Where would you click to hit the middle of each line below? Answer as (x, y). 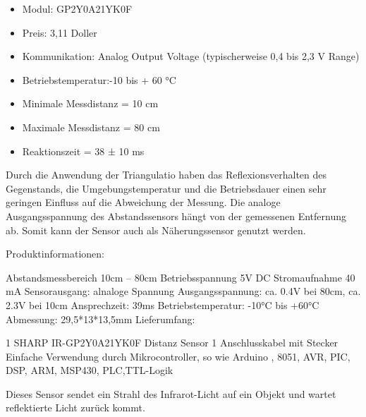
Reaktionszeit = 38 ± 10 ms (83, 151)
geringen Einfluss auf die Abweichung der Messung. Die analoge (143, 202)
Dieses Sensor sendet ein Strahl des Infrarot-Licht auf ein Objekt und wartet (171, 393)
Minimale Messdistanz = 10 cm (90, 103)
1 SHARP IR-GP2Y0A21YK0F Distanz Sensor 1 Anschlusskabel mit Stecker (172, 343)
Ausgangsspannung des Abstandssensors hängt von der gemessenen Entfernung (176, 216)
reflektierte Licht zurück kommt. (75, 407)
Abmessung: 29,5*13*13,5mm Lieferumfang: (100, 319)
